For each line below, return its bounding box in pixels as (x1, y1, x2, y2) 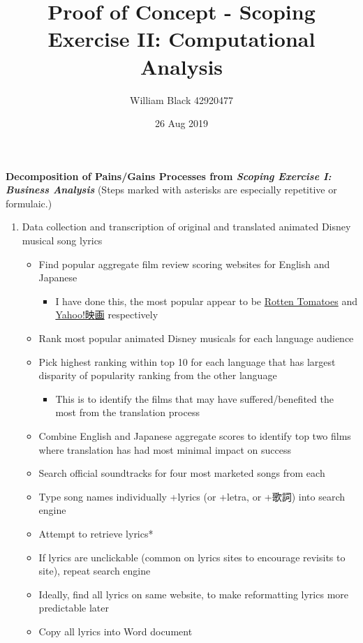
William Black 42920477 (130, 92, 233, 107)
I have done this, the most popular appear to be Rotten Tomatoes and (55, 293, 357, 308)
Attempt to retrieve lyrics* (38, 526, 154, 540)
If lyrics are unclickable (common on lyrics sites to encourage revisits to (38, 549, 346, 564)
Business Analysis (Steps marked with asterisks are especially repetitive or (6, 182, 337, 197)
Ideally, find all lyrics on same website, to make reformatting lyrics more (38, 586, 349, 601)
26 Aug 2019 (154, 116, 209, 131)
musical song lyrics (22, 233, 103, 248)
